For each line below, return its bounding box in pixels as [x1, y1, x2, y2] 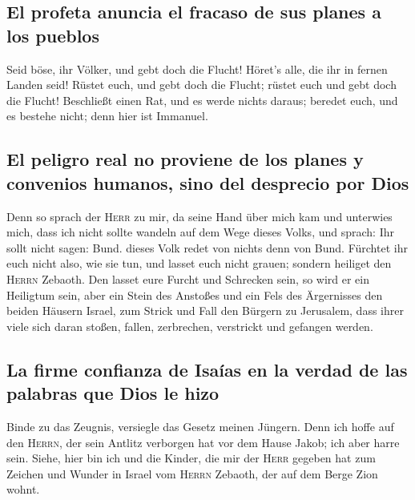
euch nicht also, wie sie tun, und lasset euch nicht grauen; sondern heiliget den [6, 255, 392, 272]
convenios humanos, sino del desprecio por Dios [6, 170, 409, 195]
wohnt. [6, 481, 40, 498]
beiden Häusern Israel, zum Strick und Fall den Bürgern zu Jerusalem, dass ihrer [6, 302, 404, 319]
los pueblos [6, 22, 99, 47]
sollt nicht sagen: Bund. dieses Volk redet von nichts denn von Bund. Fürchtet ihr [6, 239, 408, 256]
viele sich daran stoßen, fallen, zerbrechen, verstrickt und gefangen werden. [6, 317, 373, 334]
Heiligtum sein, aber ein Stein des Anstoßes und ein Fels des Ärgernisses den [6, 286, 383, 303]
